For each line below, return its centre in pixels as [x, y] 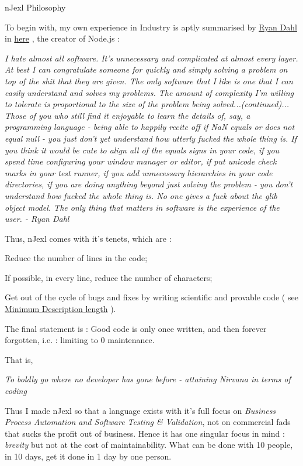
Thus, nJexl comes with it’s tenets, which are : [88, 238]
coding [16, 391]
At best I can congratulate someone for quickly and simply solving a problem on [146, 69]
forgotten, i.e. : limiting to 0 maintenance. [80, 340]
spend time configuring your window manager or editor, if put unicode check [141, 161]
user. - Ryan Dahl [37, 219]
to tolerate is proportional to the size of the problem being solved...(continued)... [147, 104]
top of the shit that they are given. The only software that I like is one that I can [149, 80]
